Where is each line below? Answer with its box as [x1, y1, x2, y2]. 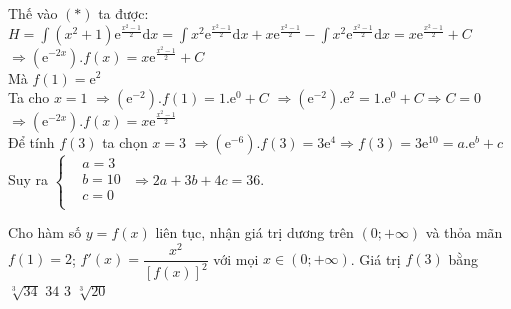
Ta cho [8, 87, 50, 108]
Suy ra [8, 169, 49, 190]
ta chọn [102, 131, 148, 152]
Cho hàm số [8, 222, 82, 243]
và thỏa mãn [425, 222, 503, 243]
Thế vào [8, 3, 58, 23]
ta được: [98, 3, 149, 23]
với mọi [213, 248, 259, 269]
